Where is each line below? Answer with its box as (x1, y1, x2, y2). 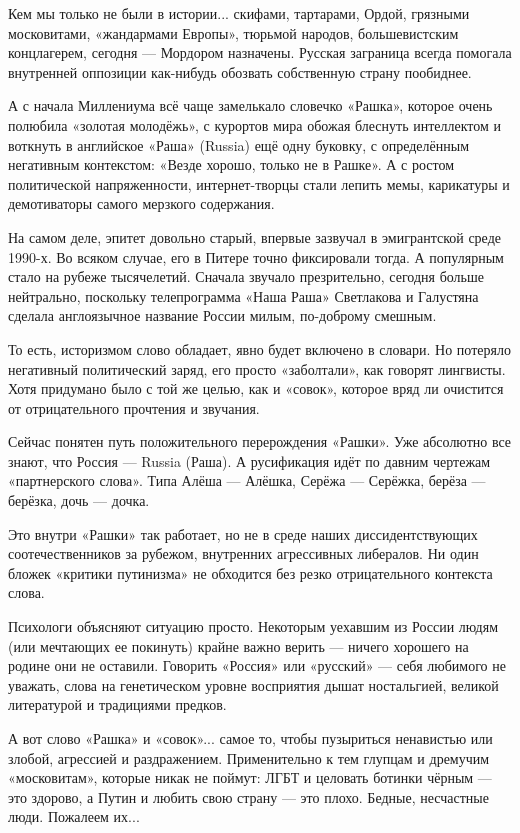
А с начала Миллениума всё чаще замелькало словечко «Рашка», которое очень (8, 95, 493, 116)
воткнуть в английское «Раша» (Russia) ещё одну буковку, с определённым (8, 134, 470, 155)
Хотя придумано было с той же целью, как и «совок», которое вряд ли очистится (8, 378, 504, 399)
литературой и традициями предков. (8, 694, 227, 715)
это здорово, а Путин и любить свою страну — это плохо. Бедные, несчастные (8, 786, 489, 807)
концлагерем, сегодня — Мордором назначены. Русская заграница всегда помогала (8, 42, 512, 63)
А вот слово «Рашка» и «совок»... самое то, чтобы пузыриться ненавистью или (8, 728, 493, 748)
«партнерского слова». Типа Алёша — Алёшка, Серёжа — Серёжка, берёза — (8, 470, 486, 491)
